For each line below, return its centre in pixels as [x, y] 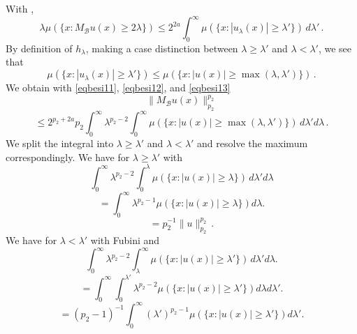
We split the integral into [60, 143]
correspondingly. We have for [68, 157]
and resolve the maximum [253, 143]
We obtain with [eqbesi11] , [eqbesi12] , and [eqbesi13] [118, 88]
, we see [335, 48]
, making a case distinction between [162, 48]
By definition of [39, 48]
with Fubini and [125, 240]
